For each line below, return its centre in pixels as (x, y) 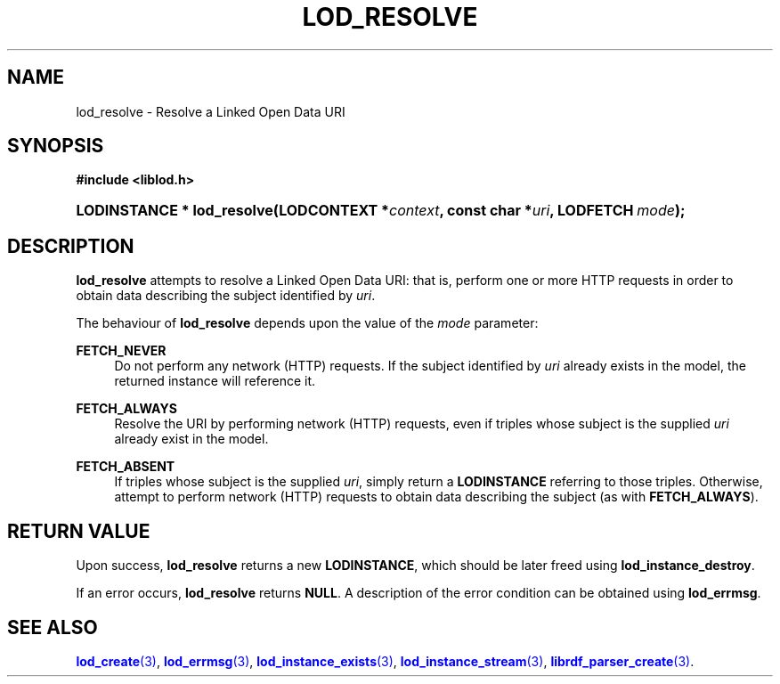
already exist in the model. (191, 439)
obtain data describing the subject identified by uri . (226, 296)
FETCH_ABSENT (126, 467)
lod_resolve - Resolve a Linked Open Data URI (211, 111)
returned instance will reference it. (215, 381)
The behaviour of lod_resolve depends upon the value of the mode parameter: (307, 323)
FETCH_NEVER (121, 351)
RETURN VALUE (79, 531)
